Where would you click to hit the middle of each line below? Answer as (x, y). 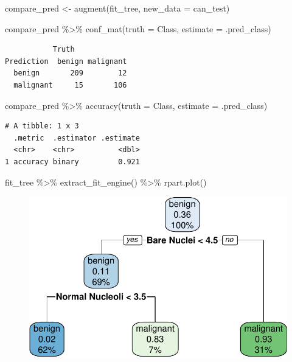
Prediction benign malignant (66, 61)
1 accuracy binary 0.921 (72, 162)
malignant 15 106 (70, 85)
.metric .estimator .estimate (77, 138)
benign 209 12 (70, 73)
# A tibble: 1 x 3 (42, 126)
